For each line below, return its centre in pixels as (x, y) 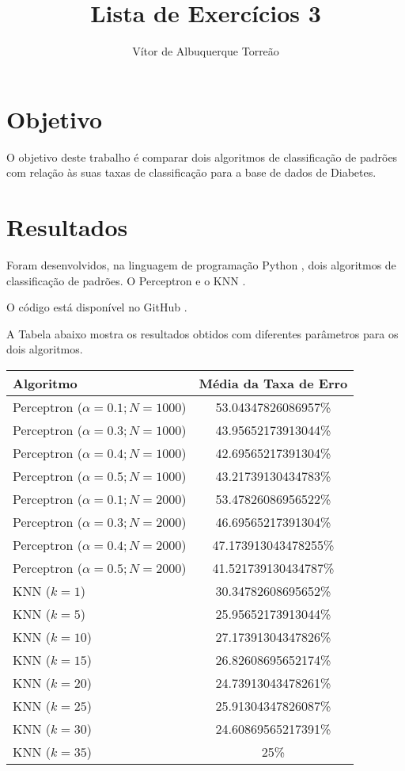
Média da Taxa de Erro (273, 383)
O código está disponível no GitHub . (97, 307)
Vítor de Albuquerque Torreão (206, 51)
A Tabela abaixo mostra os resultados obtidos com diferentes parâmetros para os (202, 333)
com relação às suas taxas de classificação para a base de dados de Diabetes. (191, 172)
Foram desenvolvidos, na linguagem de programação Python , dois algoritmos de (201, 264)
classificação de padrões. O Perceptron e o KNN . (126, 280)
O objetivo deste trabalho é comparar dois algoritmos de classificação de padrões (202, 156)
